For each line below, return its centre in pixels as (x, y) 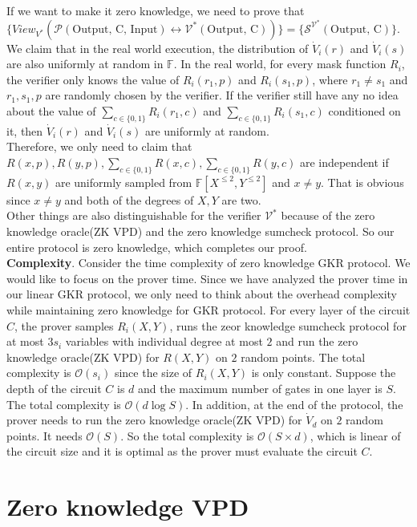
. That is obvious (362, 182)
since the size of (153, 373)
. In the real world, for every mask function (280, 64)
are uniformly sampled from (123, 182)
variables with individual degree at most (164, 341)
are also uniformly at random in (85, 64)
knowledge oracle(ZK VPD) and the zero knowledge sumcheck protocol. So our (200, 231)
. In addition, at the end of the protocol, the (294, 404)
